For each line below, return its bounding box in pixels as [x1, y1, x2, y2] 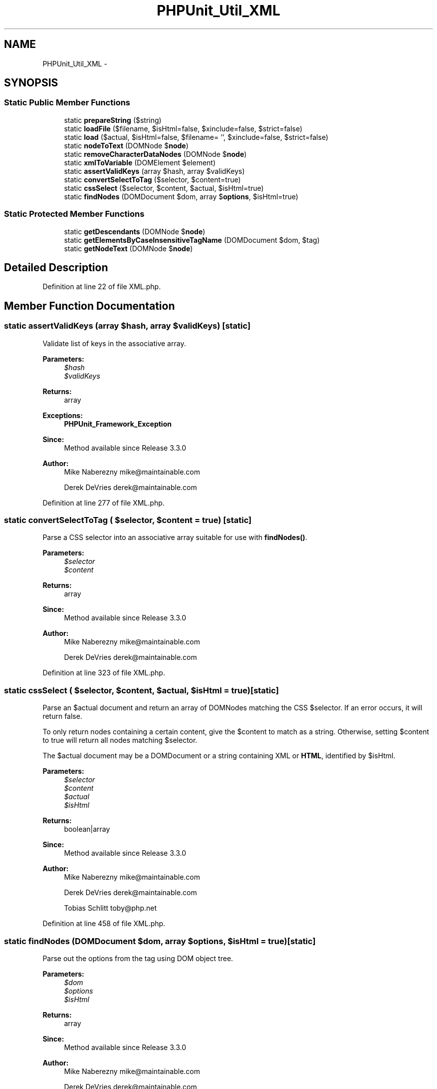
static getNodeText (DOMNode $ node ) [64, 244, 193, 253]
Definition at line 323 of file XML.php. [42, 668, 165, 677]
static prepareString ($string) [64, 115, 162, 124]
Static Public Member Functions [4, 97, 131, 108]
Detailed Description [4, 261, 108, 274]
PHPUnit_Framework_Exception [64, 419, 172, 428]
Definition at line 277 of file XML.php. [42, 498, 165, 507]
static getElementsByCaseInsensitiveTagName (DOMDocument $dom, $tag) [64, 235, 320, 244]
